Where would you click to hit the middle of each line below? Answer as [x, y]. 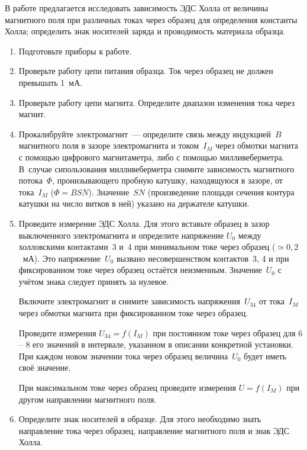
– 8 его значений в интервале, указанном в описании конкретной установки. [156, 344]
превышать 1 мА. [51, 82]
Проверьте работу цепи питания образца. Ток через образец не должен [146, 71]
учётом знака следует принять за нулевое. [94, 281]
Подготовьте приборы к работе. [75, 51]
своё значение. [45, 367]
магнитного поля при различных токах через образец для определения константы [151, 19]
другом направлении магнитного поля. [88, 399]
